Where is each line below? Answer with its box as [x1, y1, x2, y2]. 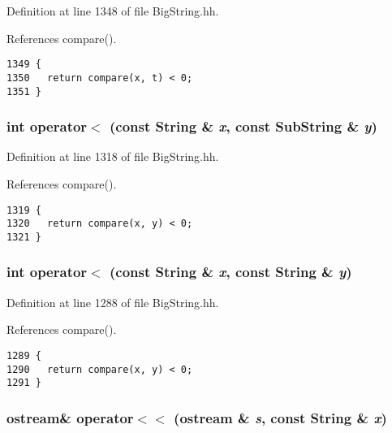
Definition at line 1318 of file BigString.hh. [6, 148, 219, 165]
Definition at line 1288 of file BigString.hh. [6, 293, 219, 310]
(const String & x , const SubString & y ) [109, 116, 377, 136]
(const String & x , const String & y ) [109, 262, 352, 282]
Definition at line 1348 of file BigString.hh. [6, 2, 219, 19]
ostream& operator [6, 407, 134, 427]
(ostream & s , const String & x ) [174, 407, 387, 427]
